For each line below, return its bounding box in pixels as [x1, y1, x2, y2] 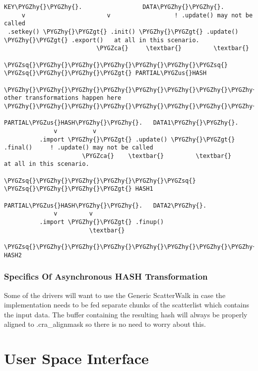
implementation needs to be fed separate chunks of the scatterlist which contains [4, 299, 250, 310]
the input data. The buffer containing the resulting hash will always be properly [4, 309, 248, 319]
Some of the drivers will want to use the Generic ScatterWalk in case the [4, 290, 226, 300]
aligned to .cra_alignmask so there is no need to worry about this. [4, 319, 206, 329]
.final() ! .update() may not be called [4, 144, 153, 151]
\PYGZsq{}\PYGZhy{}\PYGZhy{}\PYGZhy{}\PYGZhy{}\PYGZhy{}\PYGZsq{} [4, 61, 228, 69]
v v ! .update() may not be [21, 11, 253, 19]
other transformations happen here [4, 94, 122, 102]
